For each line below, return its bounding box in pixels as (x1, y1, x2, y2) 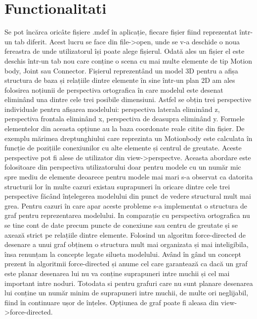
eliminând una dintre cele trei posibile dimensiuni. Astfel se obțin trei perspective (4, 94, 252, 105)
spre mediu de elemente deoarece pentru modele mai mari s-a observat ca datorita (4, 172, 253, 182)
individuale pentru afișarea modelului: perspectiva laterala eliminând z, (4, 104, 220, 114)
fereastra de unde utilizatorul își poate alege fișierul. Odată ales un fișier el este (4, 46, 245, 56)
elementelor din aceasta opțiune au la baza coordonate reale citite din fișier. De (4, 123, 245, 134)
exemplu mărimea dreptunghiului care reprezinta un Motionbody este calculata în (4, 133, 253, 143)
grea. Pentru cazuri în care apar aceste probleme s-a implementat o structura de (4, 200, 248, 211)
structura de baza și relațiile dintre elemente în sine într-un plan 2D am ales (4, 75, 235, 85)
